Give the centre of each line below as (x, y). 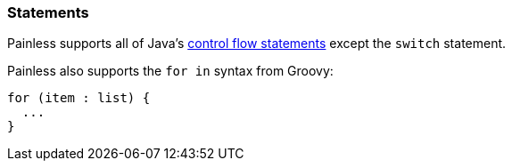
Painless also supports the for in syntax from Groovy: (170, 71)
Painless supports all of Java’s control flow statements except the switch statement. (257, 44)
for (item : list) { (79, 98)
